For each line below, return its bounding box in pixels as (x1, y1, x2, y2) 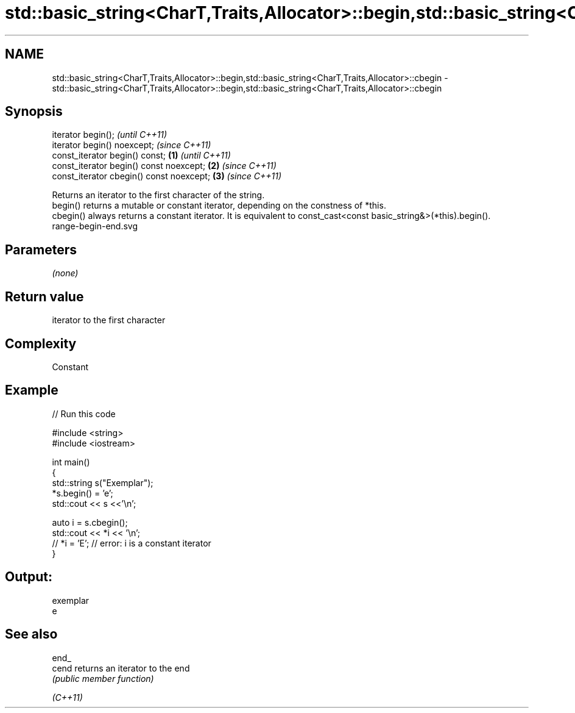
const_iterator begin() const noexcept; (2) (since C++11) (52, 160, 277, 171)
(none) (52, 268, 79, 279)
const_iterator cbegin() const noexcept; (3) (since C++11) (52, 171, 282, 182)
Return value (5, 288, 84, 304)
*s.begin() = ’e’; (52, 487, 113, 498)
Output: (5, 569, 52, 585)
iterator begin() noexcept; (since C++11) (52, 140, 211, 151)
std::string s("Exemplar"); (52, 477, 153, 488)
